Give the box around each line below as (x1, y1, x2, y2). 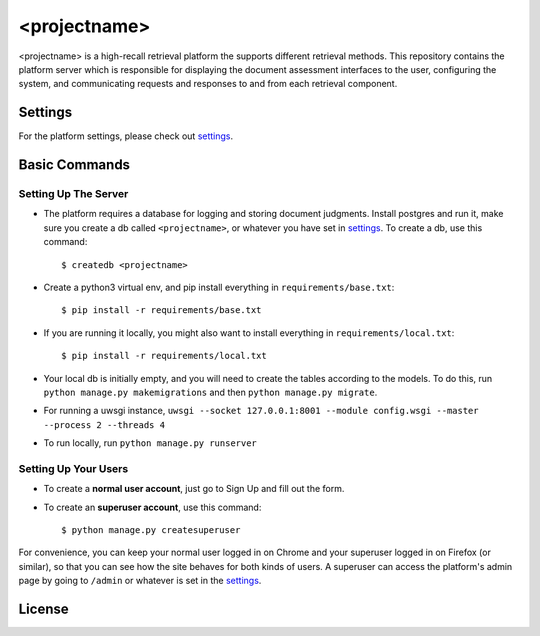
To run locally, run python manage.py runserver (43, 437, 257, 449)
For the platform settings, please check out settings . (18, 130, 234, 142)
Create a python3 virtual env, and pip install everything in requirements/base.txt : (43, 281, 395, 293)
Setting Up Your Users (18, 461, 129, 475)
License (18, 600, 69, 617)
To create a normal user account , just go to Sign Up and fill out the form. (43, 483, 345, 495)
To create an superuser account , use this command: (43, 501, 262, 513)
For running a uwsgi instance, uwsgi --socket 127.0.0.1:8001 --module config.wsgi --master (43, 405, 479, 417)
